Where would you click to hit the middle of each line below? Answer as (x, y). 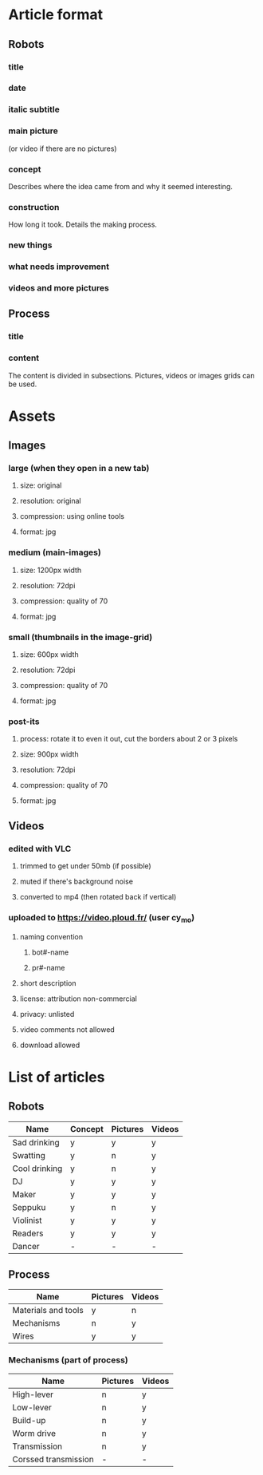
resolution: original (50, 501)
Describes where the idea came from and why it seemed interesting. (120, 186)
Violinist (27, 1220)
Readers (28, 1233)
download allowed (50, 1045)
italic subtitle (34, 109)
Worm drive (34, 1433)
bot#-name (50, 952)
